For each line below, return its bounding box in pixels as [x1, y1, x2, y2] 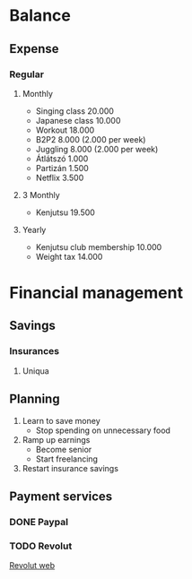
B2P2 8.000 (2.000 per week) [35, 134, 146, 144]
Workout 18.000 [35, 125, 95, 135]
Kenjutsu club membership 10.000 [35, 241, 162, 252]
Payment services [9, 488, 113, 504]
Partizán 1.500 [35, 162, 90, 173]
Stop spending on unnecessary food [35, 425, 170, 436]
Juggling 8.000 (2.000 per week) [35, 143, 159, 154]
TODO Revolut [9, 540, 73, 552]
